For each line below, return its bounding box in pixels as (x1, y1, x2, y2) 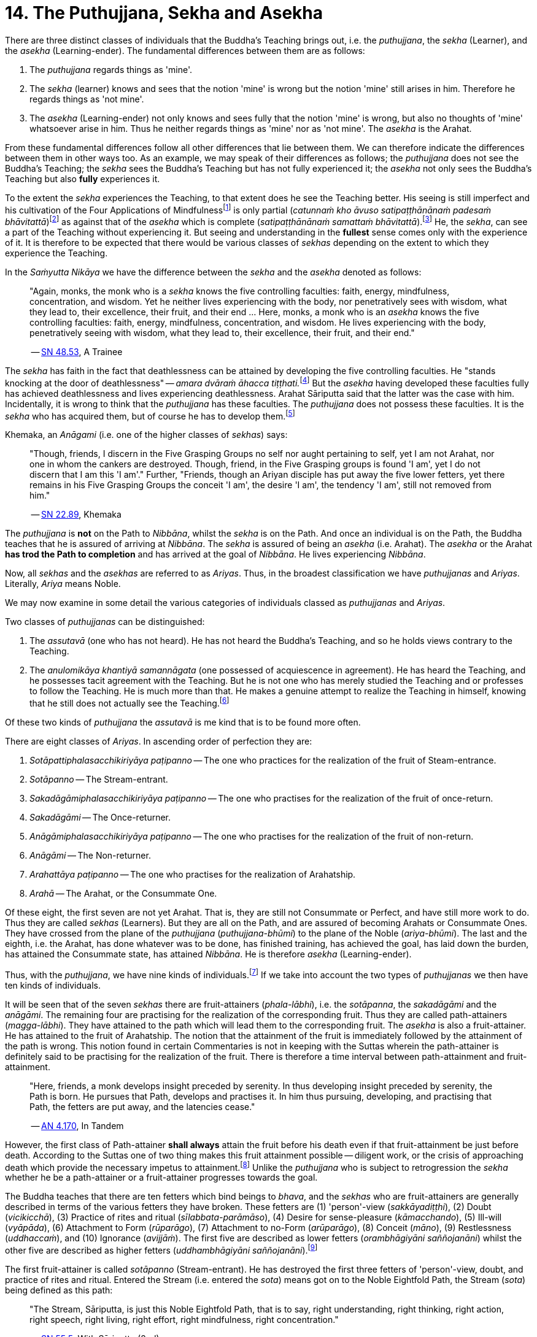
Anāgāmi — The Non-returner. (29, 850, 151, 861)
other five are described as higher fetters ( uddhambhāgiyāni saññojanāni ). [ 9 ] (5, 1243, 318, 1255)
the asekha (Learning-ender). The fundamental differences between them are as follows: (5, 45, 365, 56)
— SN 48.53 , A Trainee (31, 347, 123, 358)
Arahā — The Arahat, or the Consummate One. (29, 888, 217, 899)
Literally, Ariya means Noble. (5, 578, 121, 589)
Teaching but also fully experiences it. (5, 173, 160, 184)
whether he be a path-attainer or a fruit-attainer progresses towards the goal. (5, 1172, 318, 1183)
